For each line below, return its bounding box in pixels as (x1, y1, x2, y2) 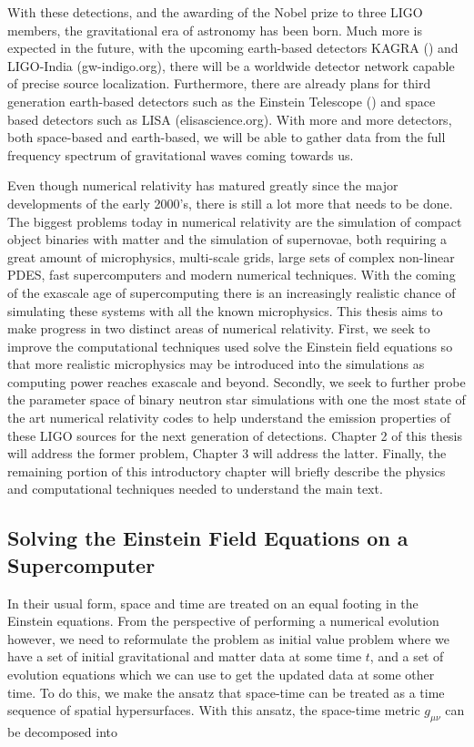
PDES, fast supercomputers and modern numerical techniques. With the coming (7, 265, 456, 284)
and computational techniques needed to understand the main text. (7, 479, 383, 498)
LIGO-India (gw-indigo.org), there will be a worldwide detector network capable (7, 56, 455, 75)
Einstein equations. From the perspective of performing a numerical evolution (7, 611, 439, 630)
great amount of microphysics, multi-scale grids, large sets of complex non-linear (7, 247, 455, 266)
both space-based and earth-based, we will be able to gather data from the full (7, 128, 446, 147)
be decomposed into (7, 721, 118, 741)
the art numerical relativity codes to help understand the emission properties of (7, 408, 451, 427)
